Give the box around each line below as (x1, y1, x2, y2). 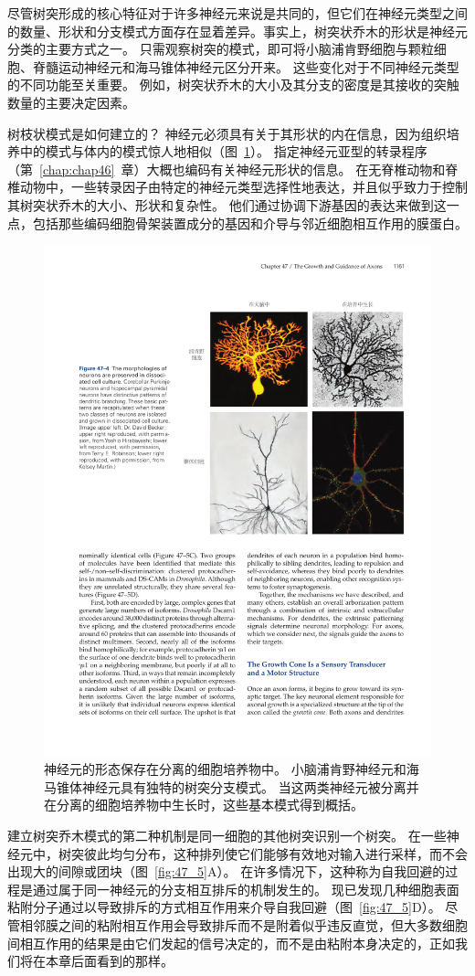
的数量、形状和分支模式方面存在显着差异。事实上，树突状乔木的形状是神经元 (7, 21, 468, 40)
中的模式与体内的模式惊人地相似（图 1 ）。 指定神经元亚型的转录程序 (19, 142, 427, 161)
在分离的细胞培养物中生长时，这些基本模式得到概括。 (44, 795, 364, 814)
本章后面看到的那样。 (45, 951, 174, 971)
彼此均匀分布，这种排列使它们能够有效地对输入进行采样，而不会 (83, 843, 468, 863)
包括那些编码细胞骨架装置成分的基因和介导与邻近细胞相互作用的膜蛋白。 (32, 213, 468, 232)
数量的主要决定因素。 (7, 92, 135, 111)
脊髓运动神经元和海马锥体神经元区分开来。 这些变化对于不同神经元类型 (32, 57, 459, 76)
